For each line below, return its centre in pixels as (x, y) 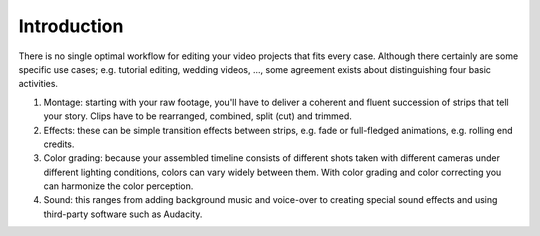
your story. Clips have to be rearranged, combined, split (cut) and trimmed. (197, 116)
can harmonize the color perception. (118, 186)
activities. (38, 84)
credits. (59, 144)
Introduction (71, 26)
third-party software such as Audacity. (123, 214)
